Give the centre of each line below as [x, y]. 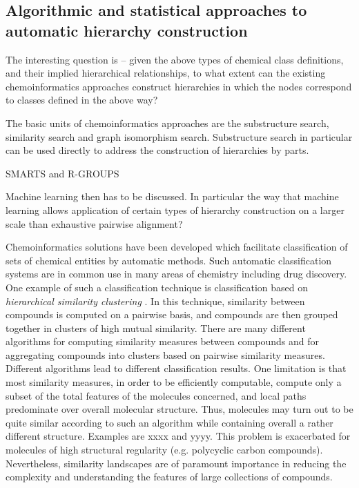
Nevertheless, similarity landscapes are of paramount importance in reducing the [176, 463]
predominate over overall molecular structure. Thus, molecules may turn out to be [179, 409]
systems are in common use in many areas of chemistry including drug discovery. [176, 274]
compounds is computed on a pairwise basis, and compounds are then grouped [172, 314]
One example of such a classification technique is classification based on [157, 287]
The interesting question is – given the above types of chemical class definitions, [175, 59]
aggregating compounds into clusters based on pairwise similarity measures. [165, 354]
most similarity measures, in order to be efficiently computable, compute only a [174, 382]
